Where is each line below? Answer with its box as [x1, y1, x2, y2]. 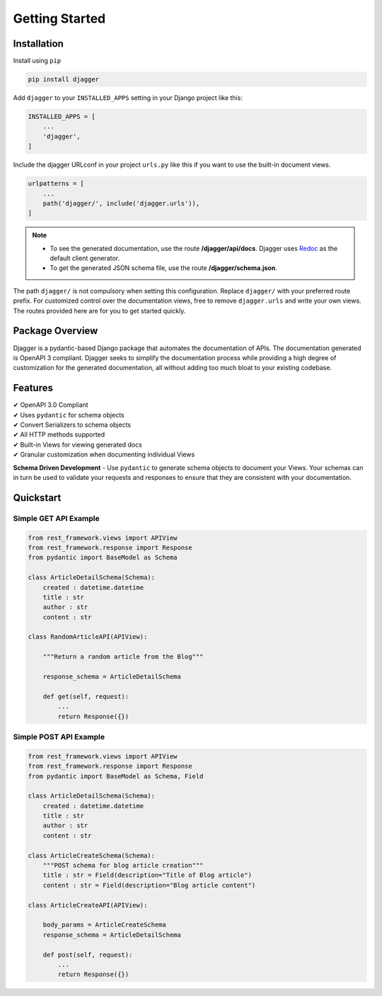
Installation [13, 38, 64, 50]
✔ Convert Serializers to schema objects [13, 420, 132, 429]
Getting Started [13, 11, 106, 26]
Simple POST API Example [13, 732, 105, 742]
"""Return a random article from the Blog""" [42, 653, 204, 661]
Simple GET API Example [13, 513, 100, 523]
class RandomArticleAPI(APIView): [28, 633, 148, 641]
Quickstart [13, 491, 62, 503]
